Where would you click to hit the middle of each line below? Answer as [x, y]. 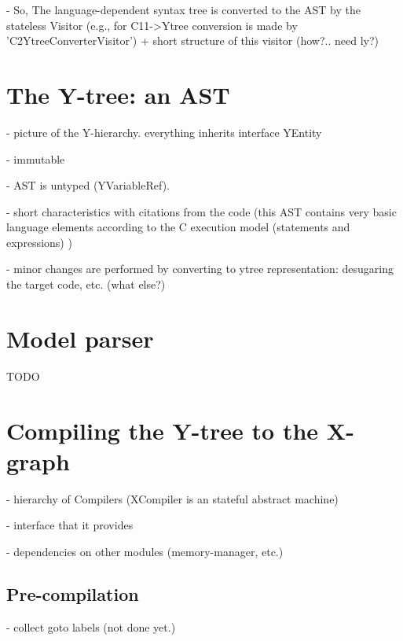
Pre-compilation [73, 593]
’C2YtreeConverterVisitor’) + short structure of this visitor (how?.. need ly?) [192, 41]
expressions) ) [39, 242]
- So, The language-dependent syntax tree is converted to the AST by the [183, 9]
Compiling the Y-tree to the [163, 430]
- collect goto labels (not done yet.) [91, 626]
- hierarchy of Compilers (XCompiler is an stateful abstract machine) [172, 498]
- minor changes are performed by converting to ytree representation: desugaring [200, 269]
